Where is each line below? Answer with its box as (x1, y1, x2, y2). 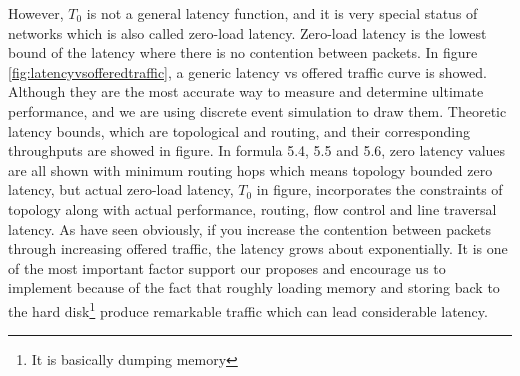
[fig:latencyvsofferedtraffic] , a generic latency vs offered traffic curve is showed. (8, 61, 487, 82)
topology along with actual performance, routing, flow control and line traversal (8, 198, 497, 219)
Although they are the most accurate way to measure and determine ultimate (8, 81, 484, 102)
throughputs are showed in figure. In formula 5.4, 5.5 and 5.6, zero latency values (8, 140, 506, 161)
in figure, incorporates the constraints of (256, 179, 503, 200)
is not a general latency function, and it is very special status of (86, 3, 478, 23)
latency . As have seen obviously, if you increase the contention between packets (8, 218, 491, 239)
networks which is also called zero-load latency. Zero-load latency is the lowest (8, 22, 487, 43)
